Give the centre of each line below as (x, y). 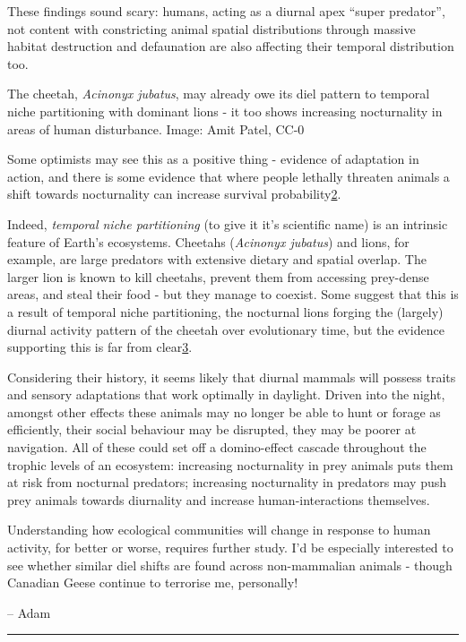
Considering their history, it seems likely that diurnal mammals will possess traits (232, 377)
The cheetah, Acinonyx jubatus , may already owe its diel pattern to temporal (219, 94)
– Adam (29, 612)
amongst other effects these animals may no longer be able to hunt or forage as (224, 411)
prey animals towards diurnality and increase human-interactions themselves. (219, 499)
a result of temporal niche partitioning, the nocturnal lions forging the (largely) (225, 311)
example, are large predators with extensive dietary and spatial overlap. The (217, 259)
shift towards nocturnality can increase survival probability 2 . (174, 194)
